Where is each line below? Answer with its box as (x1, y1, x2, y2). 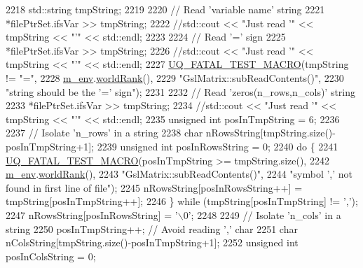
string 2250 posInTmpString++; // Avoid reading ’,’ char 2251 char (6, 221, 298, 236)
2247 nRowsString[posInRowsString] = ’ (6, 207, 178, 222)
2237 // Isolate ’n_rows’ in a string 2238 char (6, 125, 203, 140)
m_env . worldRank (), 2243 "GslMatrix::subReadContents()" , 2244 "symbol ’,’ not (6, 167, 353, 181)
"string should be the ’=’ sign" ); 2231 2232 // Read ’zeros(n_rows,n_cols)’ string (6, 84, 356, 99)
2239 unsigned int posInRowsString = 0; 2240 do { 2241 (97, 139, 338, 153)
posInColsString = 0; (6, 248, 96, 263)
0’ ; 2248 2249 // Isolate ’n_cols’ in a (183, 207, 341, 222)
